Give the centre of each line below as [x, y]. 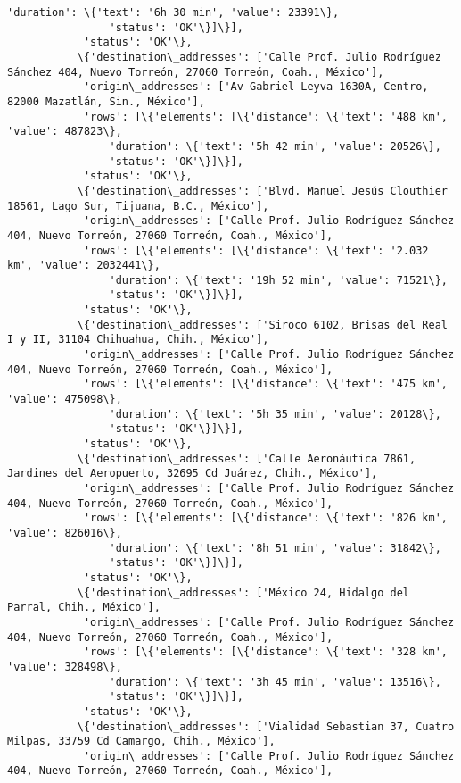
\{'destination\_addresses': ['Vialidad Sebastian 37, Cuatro [266, 726]
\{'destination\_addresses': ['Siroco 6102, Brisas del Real [262, 325]
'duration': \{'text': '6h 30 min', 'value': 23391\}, [173, 12]
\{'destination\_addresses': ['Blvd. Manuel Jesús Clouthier [262, 191]
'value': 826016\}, [65, 533]
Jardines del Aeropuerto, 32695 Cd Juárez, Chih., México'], [193, 474]
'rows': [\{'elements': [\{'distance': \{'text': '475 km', [265, 384]
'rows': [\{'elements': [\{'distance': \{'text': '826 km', [265, 518]
